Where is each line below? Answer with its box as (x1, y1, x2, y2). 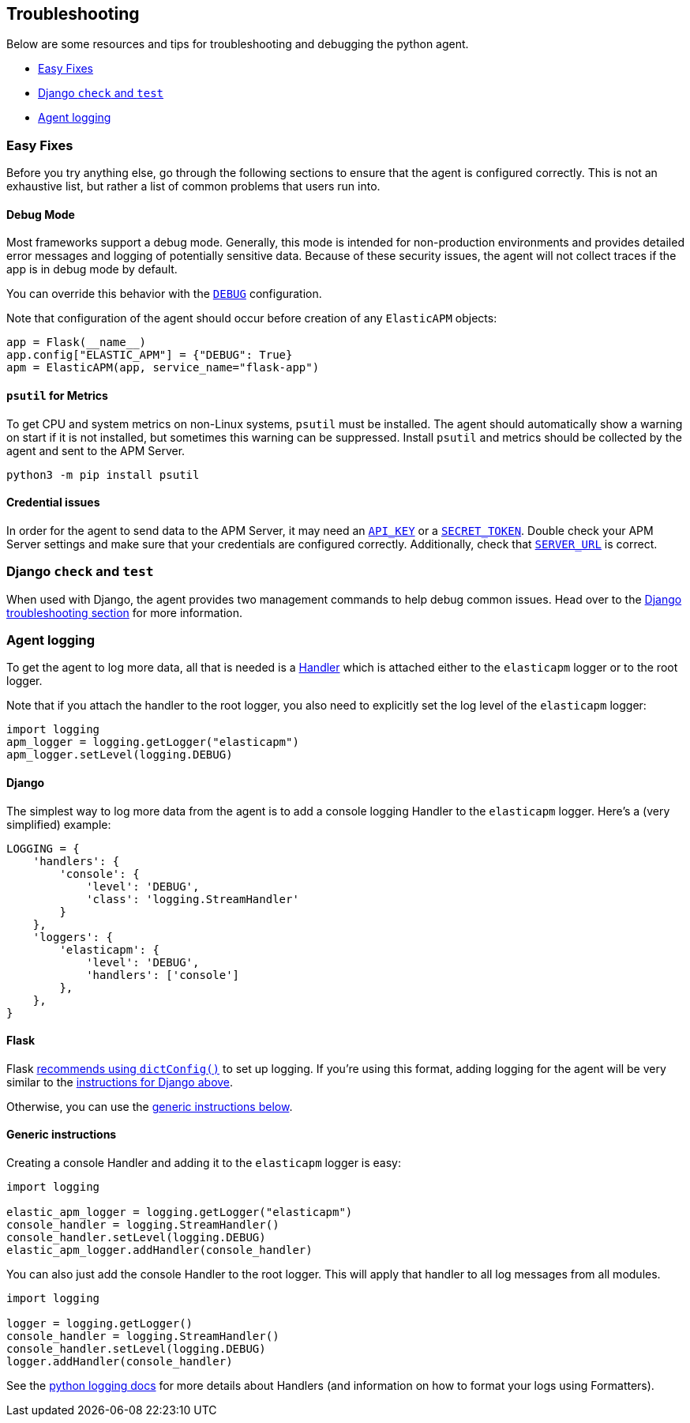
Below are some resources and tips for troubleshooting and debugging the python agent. (6, 37, 469, 51)
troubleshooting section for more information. (6, 605, 243, 619)
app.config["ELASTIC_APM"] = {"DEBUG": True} (6, 348, 293, 362)
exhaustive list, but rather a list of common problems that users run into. (6, 179, 381, 194)
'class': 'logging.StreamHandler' (86, 892, 299, 905)
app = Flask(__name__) (6, 336, 147, 349)
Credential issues (6, 495, 100, 510)
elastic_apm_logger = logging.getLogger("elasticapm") (6, 1205, 353, 1218)
